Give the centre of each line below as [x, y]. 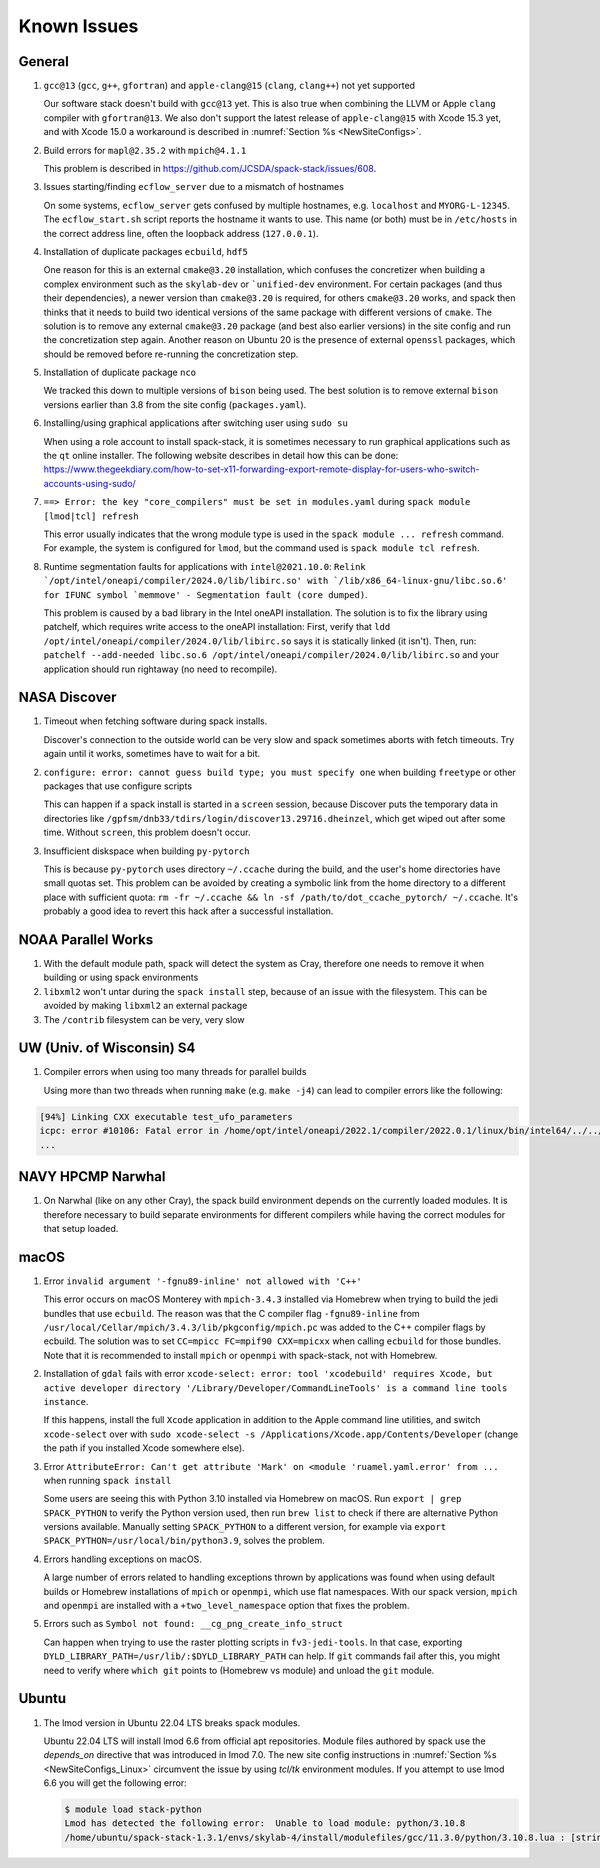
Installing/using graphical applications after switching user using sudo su [196, 423]
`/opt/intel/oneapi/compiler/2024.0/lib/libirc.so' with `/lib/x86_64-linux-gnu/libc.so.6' [275, 581]
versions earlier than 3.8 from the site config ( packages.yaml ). [175, 404]
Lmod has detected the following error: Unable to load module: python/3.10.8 [265, 1823]
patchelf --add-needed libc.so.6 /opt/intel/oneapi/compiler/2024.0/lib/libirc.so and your [271, 655]
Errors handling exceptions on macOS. [122, 1559]
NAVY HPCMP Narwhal [92, 1176]
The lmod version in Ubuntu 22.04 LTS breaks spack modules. [172, 1722]
